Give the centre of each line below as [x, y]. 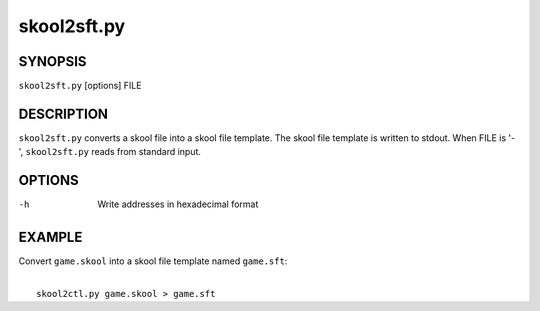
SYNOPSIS [52, 61]
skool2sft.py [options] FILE [80, 86]
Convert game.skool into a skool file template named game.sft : [153, 261]
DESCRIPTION [63, 113]
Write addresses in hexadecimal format [178, 204]
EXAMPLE [50, 237]
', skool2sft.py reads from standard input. [110, 152]
